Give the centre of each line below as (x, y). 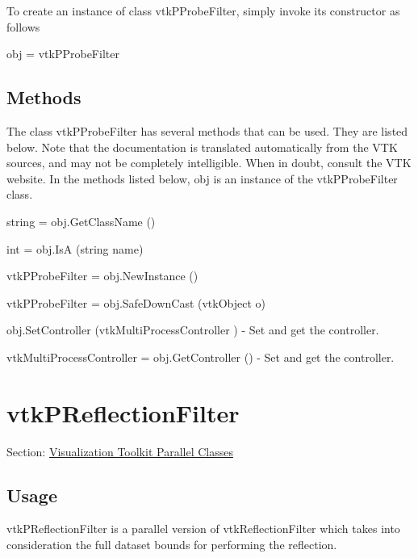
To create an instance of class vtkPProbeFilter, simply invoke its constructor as (203, 10)
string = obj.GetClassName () (81, 221)
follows (23, 26)
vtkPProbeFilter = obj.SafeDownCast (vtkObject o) (136, 302)
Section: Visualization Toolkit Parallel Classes (120, 451)
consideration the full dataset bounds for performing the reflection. (172, 545)
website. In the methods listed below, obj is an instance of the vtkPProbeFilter (202, 178)
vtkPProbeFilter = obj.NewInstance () (102, 276)
